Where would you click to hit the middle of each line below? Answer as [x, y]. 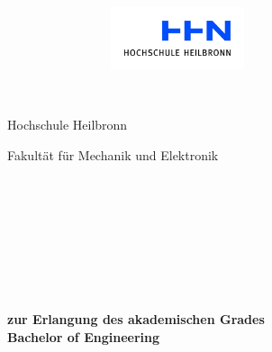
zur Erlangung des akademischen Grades [136, 319]
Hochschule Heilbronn [68, 125]
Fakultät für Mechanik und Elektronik [113, 155]
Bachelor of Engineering [83, 336]
